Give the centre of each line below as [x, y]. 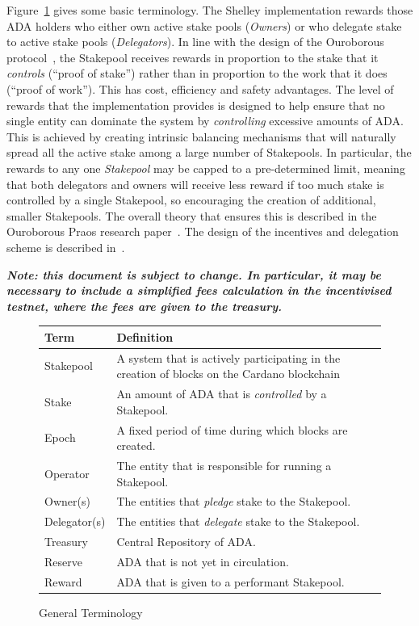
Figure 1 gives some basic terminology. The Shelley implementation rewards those [210, 10]
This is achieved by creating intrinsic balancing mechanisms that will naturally [201, 136]
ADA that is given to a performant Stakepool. [230, 581]
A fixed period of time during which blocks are [232, 429]
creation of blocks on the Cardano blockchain [228, 374]
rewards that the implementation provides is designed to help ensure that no [196, 105]
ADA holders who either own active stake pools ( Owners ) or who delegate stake [204, 25]
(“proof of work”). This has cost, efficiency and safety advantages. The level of [200, 88]
